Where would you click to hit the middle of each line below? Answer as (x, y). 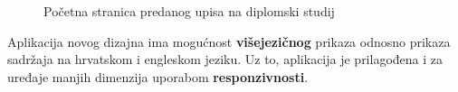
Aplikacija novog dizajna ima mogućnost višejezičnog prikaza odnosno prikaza (229, 41)
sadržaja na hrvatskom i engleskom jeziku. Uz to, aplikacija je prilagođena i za (225, 59)
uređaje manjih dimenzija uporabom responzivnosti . (158, 76)
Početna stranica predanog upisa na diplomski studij (189, 11)
